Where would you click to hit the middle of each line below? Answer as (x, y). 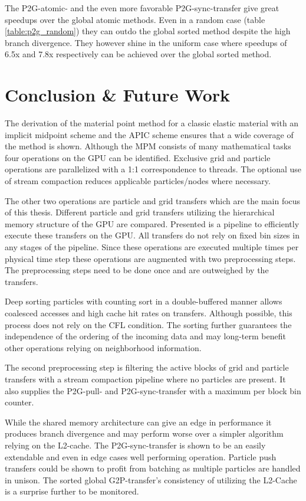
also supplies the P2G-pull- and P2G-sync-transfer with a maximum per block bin (153, 390)
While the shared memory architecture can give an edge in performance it (138, 422)
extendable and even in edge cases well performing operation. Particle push (141, 456)
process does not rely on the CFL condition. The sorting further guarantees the (148, 324)
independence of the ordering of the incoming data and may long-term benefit (145, 336)
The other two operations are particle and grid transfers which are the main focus (153, 200)
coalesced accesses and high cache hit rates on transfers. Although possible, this (149, 313)
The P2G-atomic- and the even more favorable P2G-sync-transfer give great (142, 8)
